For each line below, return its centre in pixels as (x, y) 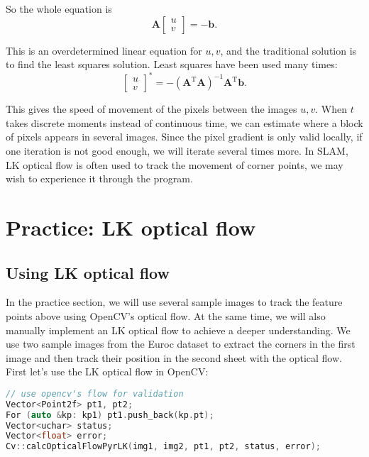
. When (331, 109)
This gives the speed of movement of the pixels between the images (152, 109)
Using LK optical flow (88, 272)
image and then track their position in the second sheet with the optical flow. (174, 357)
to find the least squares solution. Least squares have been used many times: (172, 64)
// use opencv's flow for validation (95, 393)
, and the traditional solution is (288, 50)
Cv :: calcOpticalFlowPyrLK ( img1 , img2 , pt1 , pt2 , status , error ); (163, 447)
